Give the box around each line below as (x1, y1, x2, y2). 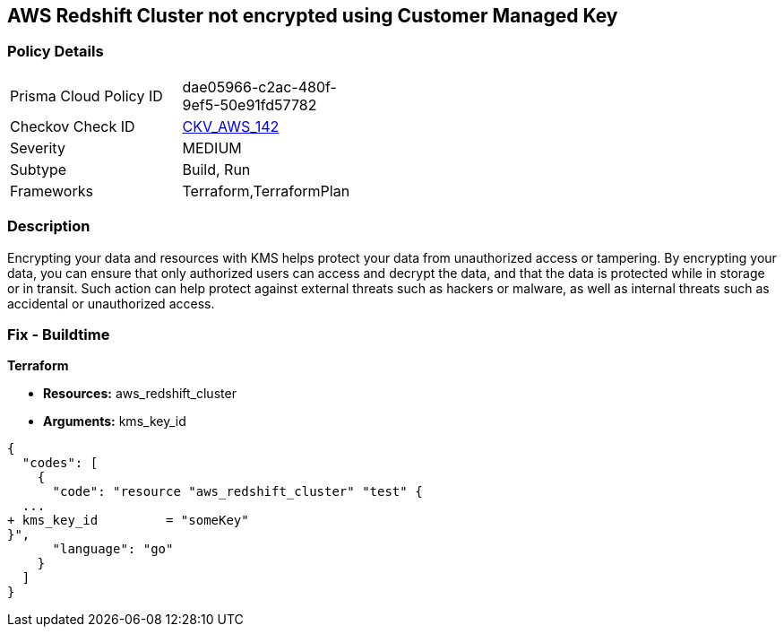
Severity (10, 138, 65, 157)
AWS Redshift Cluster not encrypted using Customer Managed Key (7, 4, 618, 27)
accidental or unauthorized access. (7, 295, 215, 311)
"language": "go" (52, 542, 174, 557)
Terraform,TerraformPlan (182, 181, 350, 200)
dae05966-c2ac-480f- (182, 77, 337, 96)
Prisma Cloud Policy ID (10, 86, 163, 105)
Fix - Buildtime (7, 325, 110, 343)
